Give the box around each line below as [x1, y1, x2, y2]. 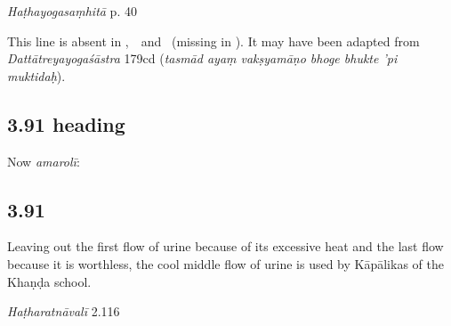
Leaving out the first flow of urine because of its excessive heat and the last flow [7, 237, 444, 256]
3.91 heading [7, 110, 125, 137]
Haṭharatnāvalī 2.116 [7, 302, 120, 321]
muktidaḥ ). [7, 66, 66, 85]
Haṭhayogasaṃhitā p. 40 [7, 2, 137, 20]
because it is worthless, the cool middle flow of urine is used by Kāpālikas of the [7, 254, 444, 273]
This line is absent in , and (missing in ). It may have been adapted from [7, 31, 420, 50]
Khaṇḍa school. [7, 272, 92, 290]
